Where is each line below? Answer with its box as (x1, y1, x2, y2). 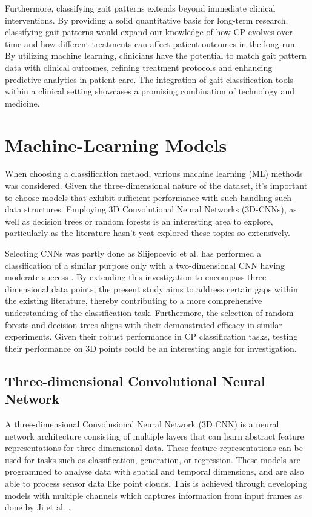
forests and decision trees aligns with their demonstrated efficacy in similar (5, 318, 283, 331)
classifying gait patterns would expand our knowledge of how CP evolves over (5, 25, 293, 38)
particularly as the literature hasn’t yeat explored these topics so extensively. (5, 226, 290, 239)
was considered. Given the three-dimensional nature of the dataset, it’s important (5, 179, 308, 192)
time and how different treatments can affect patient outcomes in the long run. (5, 37, 297, 50)
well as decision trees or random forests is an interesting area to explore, (5, 214, 273, 227)
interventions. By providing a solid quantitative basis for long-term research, (5, 13, 288, 26)
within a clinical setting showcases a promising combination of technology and (5, 85, 294, 97)
